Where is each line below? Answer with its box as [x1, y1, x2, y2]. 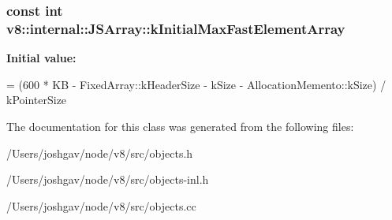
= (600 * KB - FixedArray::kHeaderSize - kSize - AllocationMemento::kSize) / [6, 76, 386, 92]
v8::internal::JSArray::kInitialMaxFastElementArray [6, 18, 345, 38]
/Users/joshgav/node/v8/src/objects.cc [6, 197, 196, 214]
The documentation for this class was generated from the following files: [6, 117, 354, 134]
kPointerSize [6, 91, 67, 108]
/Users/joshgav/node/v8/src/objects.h [6, 144, 193, 161]
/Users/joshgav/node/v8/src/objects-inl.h [6, 171, 209, 188]
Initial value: [6, 50, 77, 66]
